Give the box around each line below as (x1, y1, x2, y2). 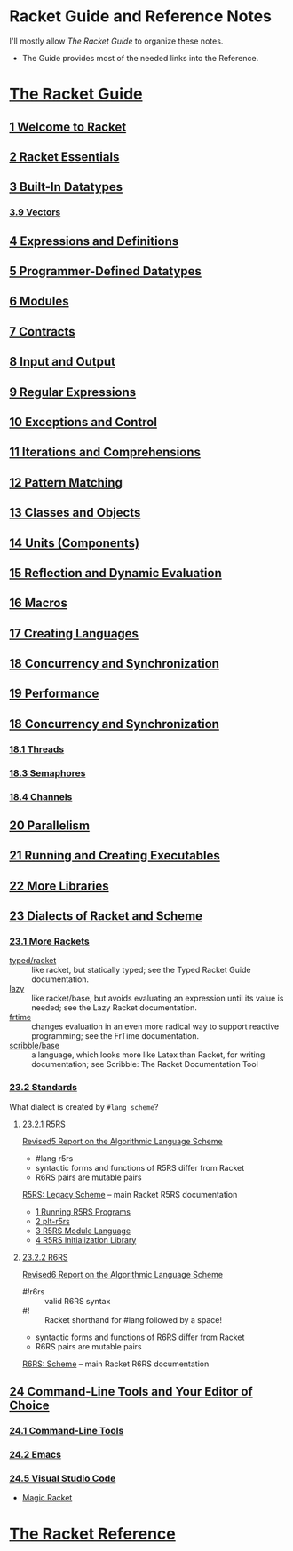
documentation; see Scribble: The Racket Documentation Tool (31, 1059, 259, 1070)
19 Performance (9, 686, 99, 701)
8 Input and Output (9, 354, 116, 369)
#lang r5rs (35, 1152, 74, 1164)
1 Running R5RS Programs (35, 1206, 131, 1217)
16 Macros (9, 596, 68, 611)
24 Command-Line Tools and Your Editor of (9, 1384, 253, 1399)
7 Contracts (9, 324, 75, 339)
